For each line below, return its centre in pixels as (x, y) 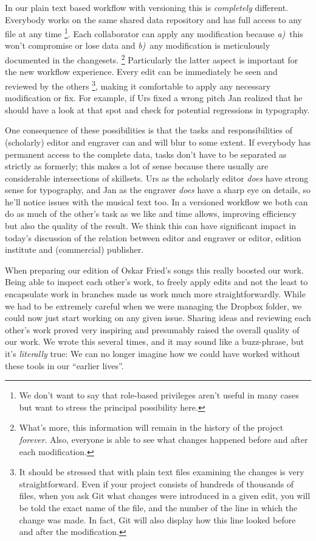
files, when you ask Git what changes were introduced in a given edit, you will (165, 496)
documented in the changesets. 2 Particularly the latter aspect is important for (152, 59)
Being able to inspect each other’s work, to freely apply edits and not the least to (156, 282)
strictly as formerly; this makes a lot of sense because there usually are (137, 166)
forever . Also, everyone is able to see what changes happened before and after (163, 439)
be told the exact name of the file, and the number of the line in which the (158, 507)
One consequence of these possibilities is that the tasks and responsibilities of (149, 130)
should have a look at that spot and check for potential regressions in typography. (157, 109)
